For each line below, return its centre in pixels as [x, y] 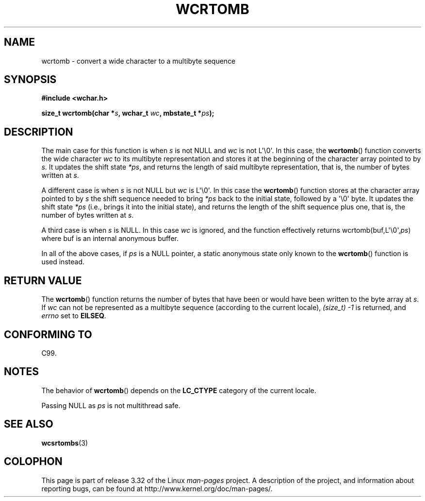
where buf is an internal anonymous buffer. [110, 239]
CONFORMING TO [48, 334]
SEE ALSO [29, 424]
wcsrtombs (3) [65, 443]
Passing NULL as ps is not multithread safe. [111, 405]
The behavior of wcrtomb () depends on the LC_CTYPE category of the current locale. [179, 390]
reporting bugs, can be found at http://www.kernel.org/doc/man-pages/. [157, 488]
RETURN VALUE [43, 280]
